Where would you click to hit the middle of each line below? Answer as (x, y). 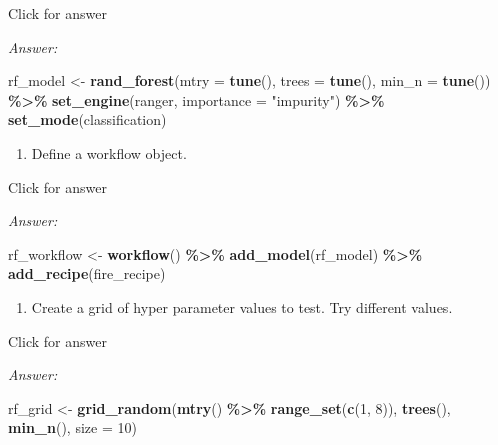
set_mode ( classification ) (87, 119)
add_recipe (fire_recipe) (87, 273)
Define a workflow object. (109, 152)
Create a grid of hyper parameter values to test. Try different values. (242, 306)
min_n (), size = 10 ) (72, 427)
